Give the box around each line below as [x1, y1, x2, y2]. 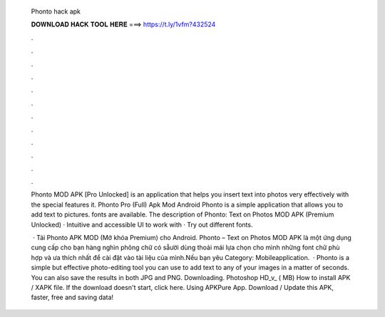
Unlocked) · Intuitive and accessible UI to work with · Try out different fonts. [31, 220, 253, 229]
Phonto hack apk [31, 7, 81, 16]
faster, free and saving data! [31, 293, 114, 302]
